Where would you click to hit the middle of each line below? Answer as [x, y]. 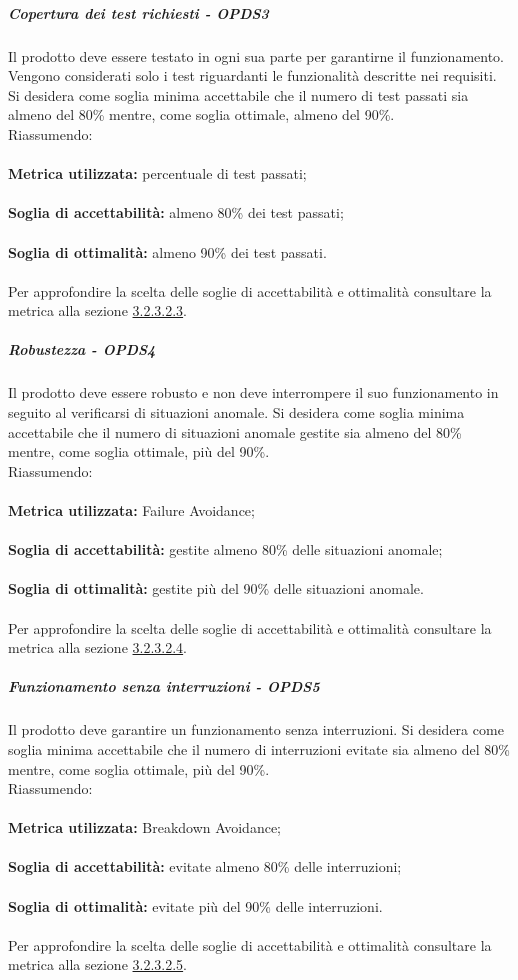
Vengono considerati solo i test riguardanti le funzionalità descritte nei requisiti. [252, 75]
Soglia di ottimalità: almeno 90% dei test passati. [167, 251]
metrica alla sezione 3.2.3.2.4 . [98, 647]
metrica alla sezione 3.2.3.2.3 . [98, 310]
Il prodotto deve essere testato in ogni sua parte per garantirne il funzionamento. [256, 55]
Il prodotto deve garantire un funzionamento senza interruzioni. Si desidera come [256, 729]
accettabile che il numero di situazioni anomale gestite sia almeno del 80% [235, 431]
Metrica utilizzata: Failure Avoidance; [131, 510]
